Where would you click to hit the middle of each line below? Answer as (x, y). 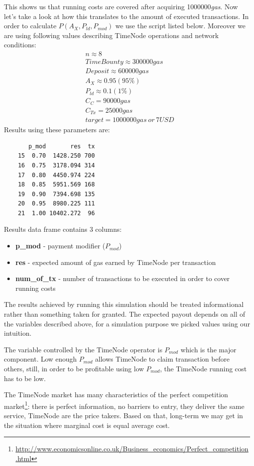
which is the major (208, 349)
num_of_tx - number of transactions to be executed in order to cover (123, 278)
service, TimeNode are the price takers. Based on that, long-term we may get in (124, 415)
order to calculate (30, 26)
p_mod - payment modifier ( (60, 246)
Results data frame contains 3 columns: (63, 229)
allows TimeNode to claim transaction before (162, 359)
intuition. (18, 333)
